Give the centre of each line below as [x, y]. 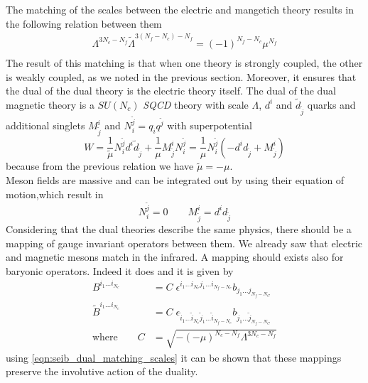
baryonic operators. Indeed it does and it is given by [120, 270]
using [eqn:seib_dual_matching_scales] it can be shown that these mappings [174, 357]
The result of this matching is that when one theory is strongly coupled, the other [184, 62]
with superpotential [210, 125]
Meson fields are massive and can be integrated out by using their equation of [175, 180]
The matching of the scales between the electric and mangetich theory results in [180, 9]
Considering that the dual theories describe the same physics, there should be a [179, 228]
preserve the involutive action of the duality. [102, 371]
